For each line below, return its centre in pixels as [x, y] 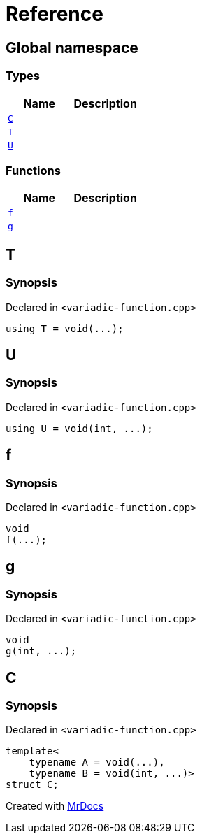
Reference [55, 14]
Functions [33, 170]
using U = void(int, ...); [79, 428]
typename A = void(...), [97, 762]
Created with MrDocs [55, 806]
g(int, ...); [41, 651]
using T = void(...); [65, 328]
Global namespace [72, 48]
